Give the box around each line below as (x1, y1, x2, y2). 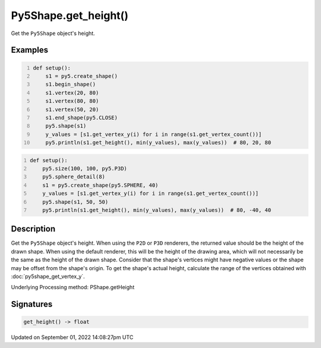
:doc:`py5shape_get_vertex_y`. (11, 273, 86, 280)
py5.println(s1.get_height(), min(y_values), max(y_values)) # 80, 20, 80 (45, 140, 272, 146)
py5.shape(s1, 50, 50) (42, 198, 109, 205)
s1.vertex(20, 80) (45, 89, 99, 96)
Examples (11, 45, 49, 55)
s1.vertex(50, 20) (45, 106, 99, 113)
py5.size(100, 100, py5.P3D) (42, 165, 127, 172)
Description (11, 224, 56, 234)
